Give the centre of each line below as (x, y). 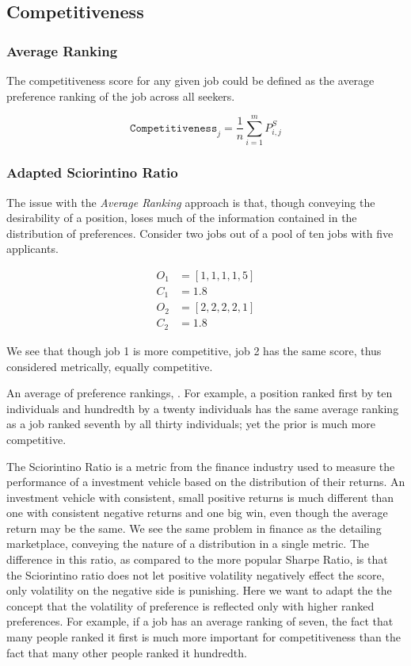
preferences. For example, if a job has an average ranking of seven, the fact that (200, 621)
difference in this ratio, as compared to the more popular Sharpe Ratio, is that (197, 559)
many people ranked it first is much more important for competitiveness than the (204, 637)
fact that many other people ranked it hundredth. (127, 652)
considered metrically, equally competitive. (110, 366)
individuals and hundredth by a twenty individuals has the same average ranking (203, 408)
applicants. (32, 249)
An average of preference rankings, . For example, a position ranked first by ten (200, 393)
